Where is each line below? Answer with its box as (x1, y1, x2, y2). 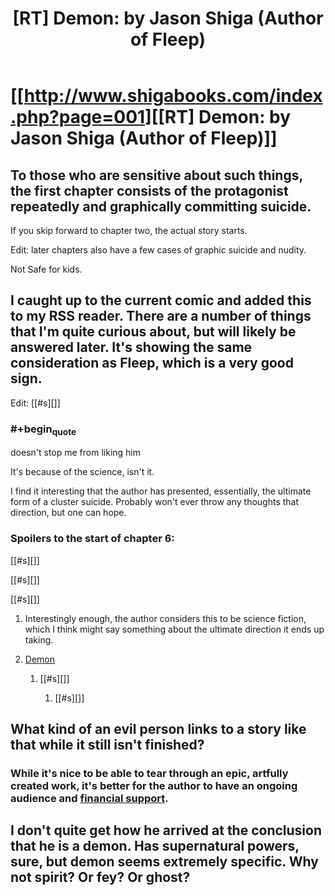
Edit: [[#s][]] (10, 397, 61, 409)
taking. (24, 633, 54, 646)
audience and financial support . (10, 791, 169, 805)
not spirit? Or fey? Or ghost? (10, 869, 191, 886)
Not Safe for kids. (10, 263, 83, 275)
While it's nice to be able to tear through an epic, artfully (10, 766, 289, 780)
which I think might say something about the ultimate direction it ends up (24, 623, 325, 635)
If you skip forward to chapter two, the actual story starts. (10, 225, 248, 236)
